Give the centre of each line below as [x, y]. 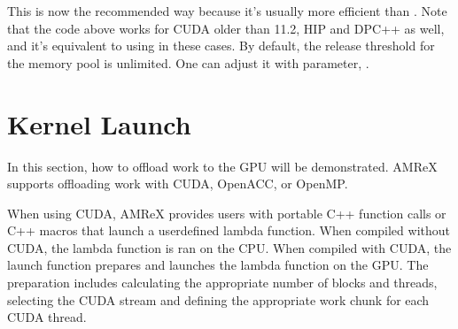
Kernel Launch [99, 123]
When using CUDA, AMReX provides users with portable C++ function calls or [227, 213]
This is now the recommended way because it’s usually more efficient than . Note [227, 11]
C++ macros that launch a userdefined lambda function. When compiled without [229, 230]
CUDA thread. [47, 317]
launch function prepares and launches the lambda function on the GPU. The [218, 265]
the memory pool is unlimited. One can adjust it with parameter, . [188, 62]
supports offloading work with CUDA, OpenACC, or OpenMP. [178, 184]
